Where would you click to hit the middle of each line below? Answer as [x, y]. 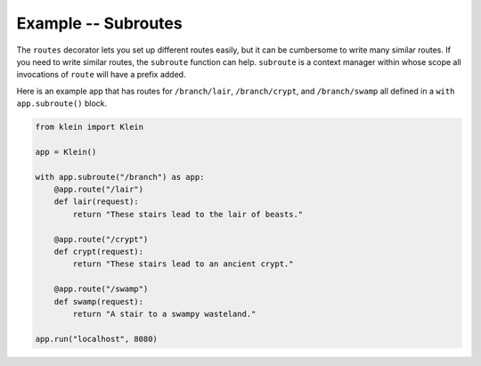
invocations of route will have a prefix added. [101, 75]
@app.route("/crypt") [101, 239]
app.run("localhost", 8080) [96, 339]
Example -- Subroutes [99, 23]
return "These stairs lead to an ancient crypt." [183, 264]
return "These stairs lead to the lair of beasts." [188, 214]
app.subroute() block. [62, 103]
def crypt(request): [99, 252]
